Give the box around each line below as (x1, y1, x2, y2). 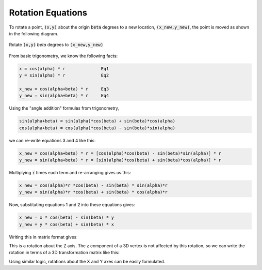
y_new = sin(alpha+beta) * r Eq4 (19, 93, 109, 99)
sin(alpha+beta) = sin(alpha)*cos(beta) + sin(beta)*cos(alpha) (19, 119, 176, 124)
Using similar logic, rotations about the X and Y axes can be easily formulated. (9, 258, 165, 264)
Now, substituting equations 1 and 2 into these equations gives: (9, 202, 135, 208)
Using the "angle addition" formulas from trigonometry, (9, 105, 119, 111)
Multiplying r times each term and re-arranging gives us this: (9, 169, 131, 175)
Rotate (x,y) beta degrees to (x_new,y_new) (9, 42, 104, 48)
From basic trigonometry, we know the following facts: (9, 53, 118, 59)
